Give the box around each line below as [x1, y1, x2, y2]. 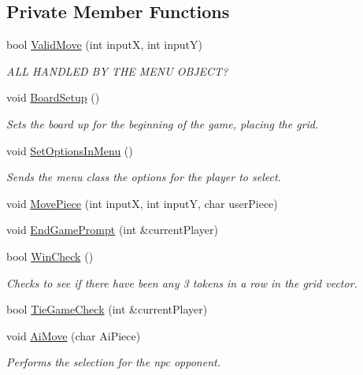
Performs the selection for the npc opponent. [6, 354, 220, 370]
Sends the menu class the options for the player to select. [6, 169, 281, 185]
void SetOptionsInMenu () [6, 142, 133, 158]
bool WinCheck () [6, 247, 94, 264]
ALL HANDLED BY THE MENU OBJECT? [6, 62, 228, 79]
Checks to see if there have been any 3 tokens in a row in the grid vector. [6, 274, 357, 291]
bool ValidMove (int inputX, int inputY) [6, 36, 202, 53]
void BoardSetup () [6, 89, 100, 106]
